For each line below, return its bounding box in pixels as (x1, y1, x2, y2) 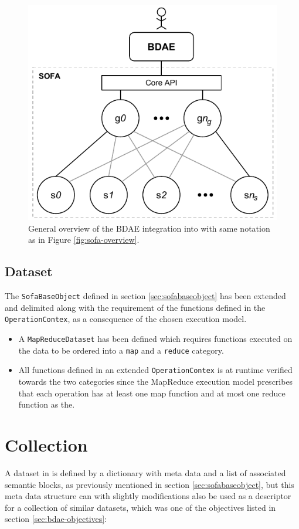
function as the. (18, 398, 75, 411)
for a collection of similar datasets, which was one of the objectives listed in (5, 501, 276, 513)
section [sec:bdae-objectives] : (5, 513, 107, 525)
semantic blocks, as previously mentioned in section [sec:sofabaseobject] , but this (5, 478, 294, 490)
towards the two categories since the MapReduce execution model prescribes (18, 375, 293, 388)
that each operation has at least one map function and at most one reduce (18, 386, 286, 399)
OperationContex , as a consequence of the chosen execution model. (5, 313, 247, 325)
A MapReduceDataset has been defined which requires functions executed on (18, 333, 293, 345)
